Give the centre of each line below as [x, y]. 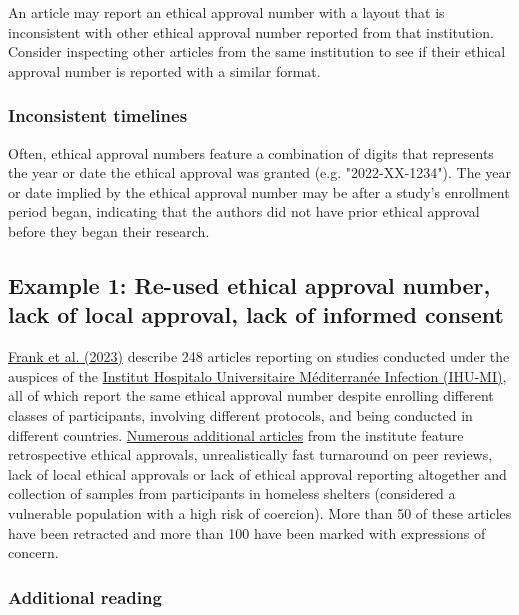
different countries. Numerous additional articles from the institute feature [236, 434]
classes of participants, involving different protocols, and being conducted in [240, 414]
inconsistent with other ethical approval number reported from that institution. [251, 31]
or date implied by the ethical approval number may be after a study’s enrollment [259, 191]
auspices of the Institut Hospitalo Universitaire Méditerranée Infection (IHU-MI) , [257, 375]
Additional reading [85, 596]
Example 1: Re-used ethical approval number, [249, 284]
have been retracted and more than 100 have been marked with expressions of [247, 532]
